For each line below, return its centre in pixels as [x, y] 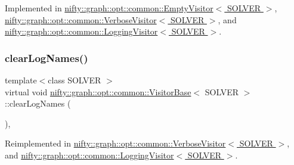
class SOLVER [75, 80]
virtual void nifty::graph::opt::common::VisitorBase [98, 91]
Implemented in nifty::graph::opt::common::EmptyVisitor [109, 8]
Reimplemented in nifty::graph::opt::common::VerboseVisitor [115, 143]
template [21, 80]
